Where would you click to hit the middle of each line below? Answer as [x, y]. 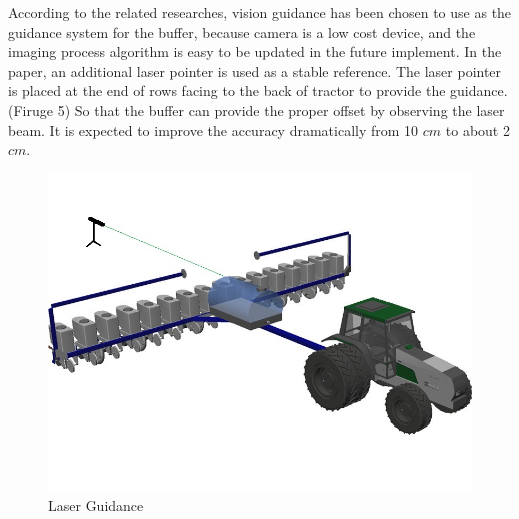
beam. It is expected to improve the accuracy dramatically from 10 [213, 129]
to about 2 [477, 129]
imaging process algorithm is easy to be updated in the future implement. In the [255, 51]
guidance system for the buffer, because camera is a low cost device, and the [242, 31]
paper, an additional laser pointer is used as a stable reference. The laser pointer [255, 70]
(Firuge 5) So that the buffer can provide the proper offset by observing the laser [256, 109]
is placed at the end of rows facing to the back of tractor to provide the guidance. [258, 90]
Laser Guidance [96, 505]
